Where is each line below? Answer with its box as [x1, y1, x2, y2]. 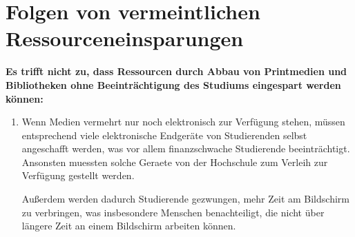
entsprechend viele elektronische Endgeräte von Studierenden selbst [21, 127, 307, 142]
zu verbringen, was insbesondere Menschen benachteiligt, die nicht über [21, 205, 325, 219]
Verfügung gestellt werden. [21, 168, 135, 183]
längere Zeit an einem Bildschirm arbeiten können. [21, 218, 236, 233]
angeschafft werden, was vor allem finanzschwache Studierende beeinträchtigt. [21, 141, 350, 156]
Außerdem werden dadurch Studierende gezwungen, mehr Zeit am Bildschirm [21, 192, 349, 206]
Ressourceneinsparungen [6, 24, 244, 52]
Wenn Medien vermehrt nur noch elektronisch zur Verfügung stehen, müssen [21, 114, 345, 129]
